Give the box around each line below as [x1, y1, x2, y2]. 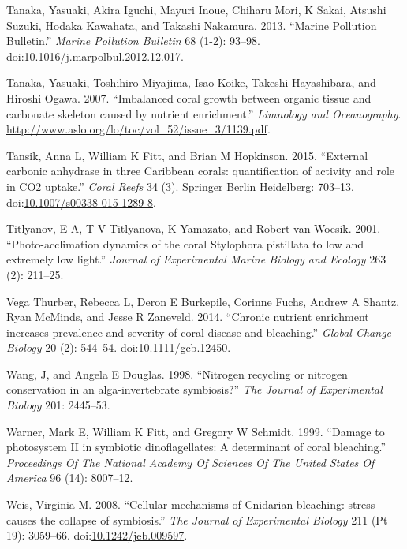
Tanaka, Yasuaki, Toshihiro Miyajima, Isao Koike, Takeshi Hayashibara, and [6, 74, 376, 91]
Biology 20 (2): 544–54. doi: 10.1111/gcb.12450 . [6, 339, 231, 356]
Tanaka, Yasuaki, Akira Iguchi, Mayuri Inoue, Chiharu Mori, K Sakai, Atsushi [6, 2, 386, 17]
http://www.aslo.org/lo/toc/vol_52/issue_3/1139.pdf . [6, 121, 271, 137]
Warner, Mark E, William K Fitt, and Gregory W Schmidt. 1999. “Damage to [6, 423, 385, 439]
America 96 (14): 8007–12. [6, 469, 133, 486]
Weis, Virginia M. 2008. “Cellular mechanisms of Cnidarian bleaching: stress [6, 496, 375, 513]
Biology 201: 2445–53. [6, 397, 110, 413]
